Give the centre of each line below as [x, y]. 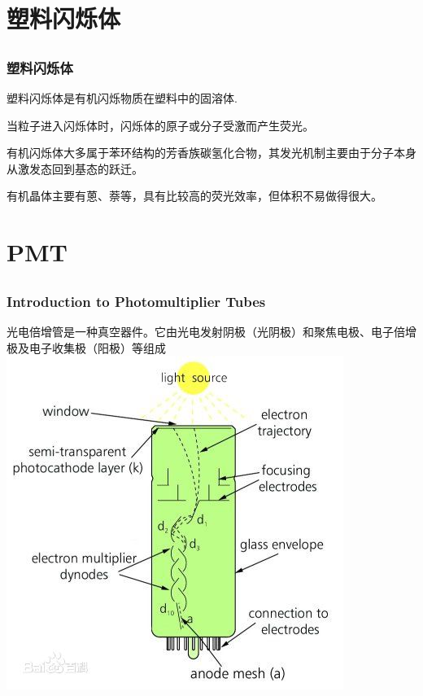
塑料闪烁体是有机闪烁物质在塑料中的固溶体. [122, 98]
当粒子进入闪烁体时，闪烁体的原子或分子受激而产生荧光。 [160, 125]
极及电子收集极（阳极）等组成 [86, 347]
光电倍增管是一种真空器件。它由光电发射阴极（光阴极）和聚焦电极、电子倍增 [211, 332]
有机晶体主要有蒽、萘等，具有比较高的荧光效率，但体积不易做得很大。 [194, 196]
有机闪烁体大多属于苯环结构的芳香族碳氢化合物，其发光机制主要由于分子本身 [211, 153]
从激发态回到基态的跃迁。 [75, 168]
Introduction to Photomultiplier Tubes [136, 301]
